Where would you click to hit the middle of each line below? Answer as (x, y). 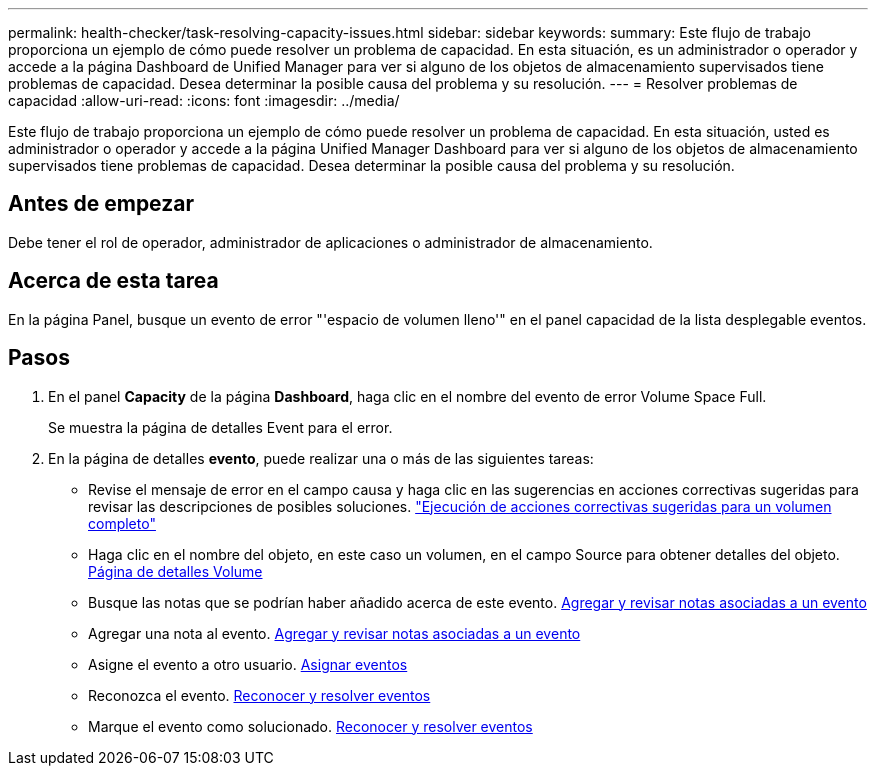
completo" (122, 523)
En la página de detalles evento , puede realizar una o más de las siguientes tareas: (321, 458)
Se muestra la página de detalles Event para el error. (220, 427)
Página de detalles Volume (175, 571)
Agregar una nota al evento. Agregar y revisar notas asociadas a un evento (334, 633)
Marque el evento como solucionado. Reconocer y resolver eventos (310, 726)
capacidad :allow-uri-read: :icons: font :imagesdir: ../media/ (204, 100)
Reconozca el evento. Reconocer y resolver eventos (259, 695)
